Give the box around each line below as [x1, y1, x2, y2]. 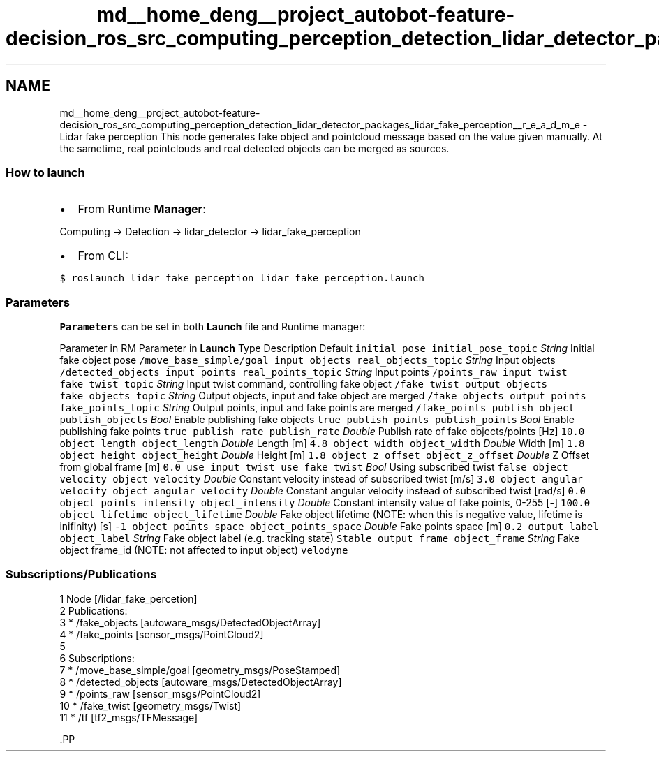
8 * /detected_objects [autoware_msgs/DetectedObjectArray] [59, 675, 342, 688]
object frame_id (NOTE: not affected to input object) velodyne [59, 544, 348, 557]
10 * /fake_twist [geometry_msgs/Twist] [59, 699, 242, 712]
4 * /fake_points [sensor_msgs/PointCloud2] [59, 628, 264, 640]
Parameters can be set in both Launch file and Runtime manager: [59, 321, 366, 333]
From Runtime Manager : [77, 202, 206, 216]
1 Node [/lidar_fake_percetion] [59, 592, 198, 605]
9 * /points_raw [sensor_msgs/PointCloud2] [59, 687, 261, 700]
